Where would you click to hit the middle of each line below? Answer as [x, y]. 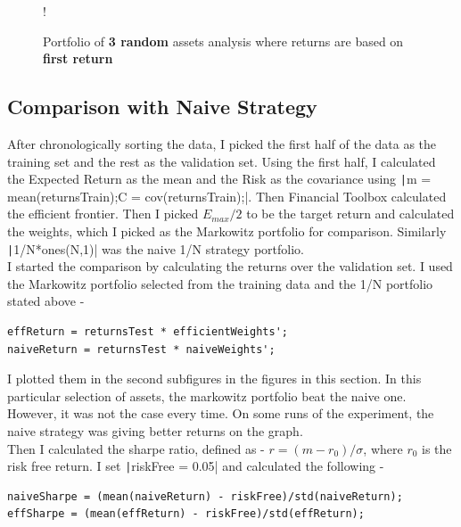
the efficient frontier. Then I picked [103, 214]
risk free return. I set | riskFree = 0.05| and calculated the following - [196, 466]
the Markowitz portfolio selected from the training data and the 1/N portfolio [220, 283]
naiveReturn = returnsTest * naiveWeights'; [141, 349]
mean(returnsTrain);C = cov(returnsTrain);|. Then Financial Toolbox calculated [227, 196]
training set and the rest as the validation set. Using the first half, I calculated [222, 161]
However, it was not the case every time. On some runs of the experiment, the [221, 413]
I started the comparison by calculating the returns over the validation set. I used [230, 266]
